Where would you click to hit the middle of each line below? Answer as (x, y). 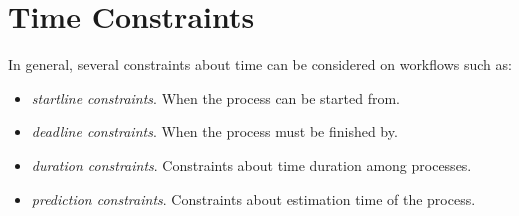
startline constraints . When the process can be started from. (215, 97)
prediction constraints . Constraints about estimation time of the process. (253, 198)
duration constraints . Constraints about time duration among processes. (251, 164)
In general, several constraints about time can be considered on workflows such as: (260, 64)
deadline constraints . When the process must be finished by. (214, 131)
